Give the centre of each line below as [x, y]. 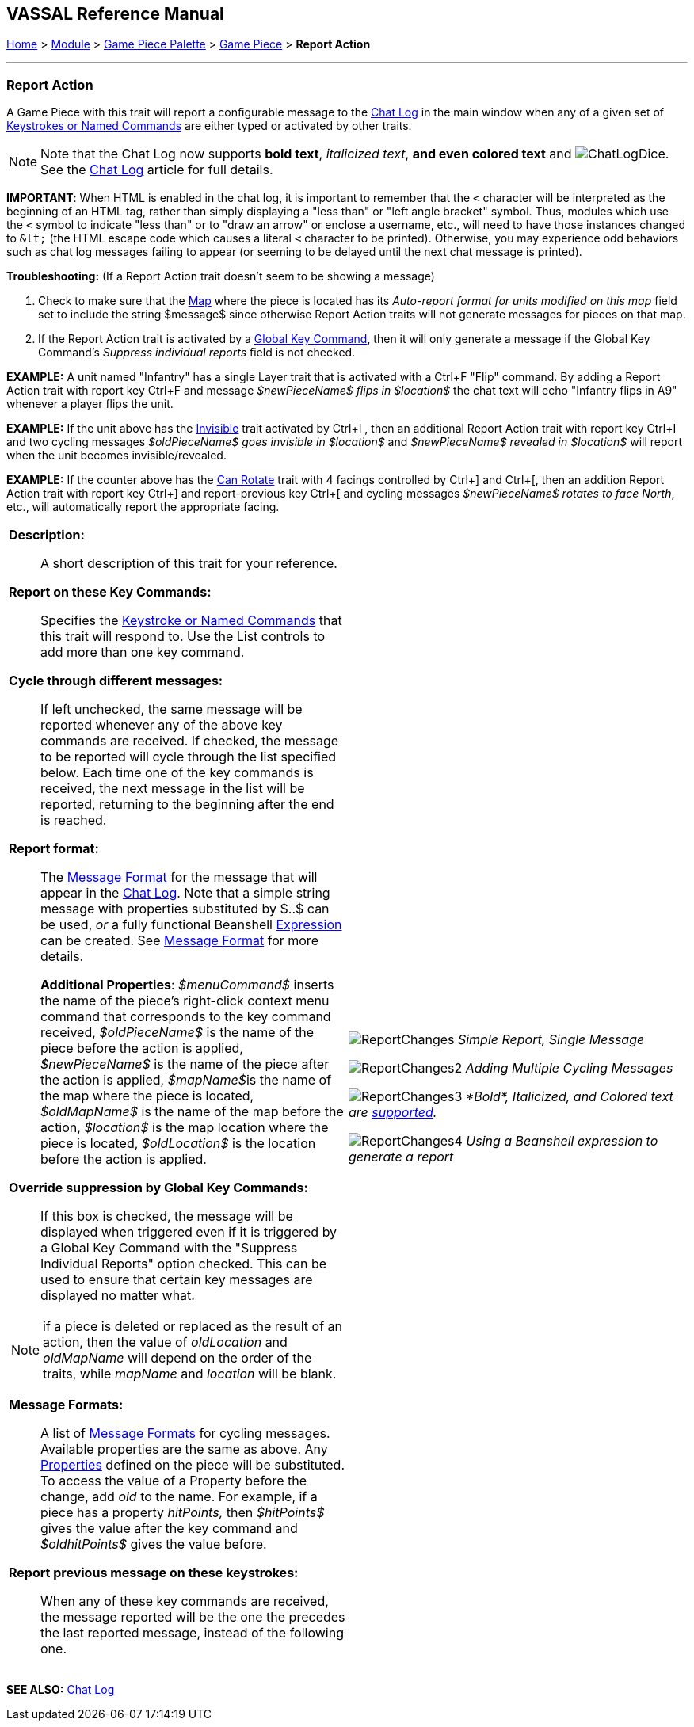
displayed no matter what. [118, 1296]
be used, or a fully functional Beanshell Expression [191, 925]
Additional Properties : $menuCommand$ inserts [187, 985]
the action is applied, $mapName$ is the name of [186, 1080]
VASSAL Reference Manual [115, 14]
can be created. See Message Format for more [179, 941]
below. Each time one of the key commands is [177, 773]
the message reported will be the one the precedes [193, 1617]
